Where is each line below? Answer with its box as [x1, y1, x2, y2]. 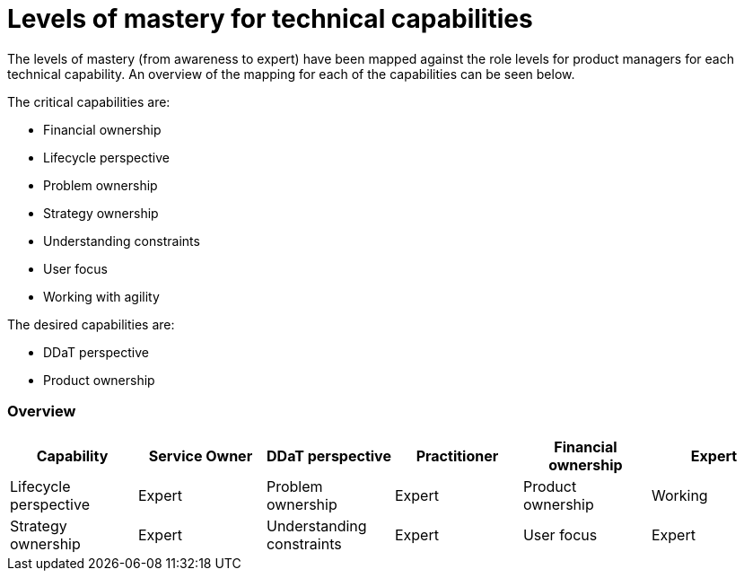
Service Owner [148, 446, 253, 465]
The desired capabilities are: [7, 316, 175, 332]
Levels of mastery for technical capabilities [7, 4, 533, 34]
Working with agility [43, 288, 160, 304]
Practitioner [416, 446, 499, 465]
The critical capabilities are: [7, 93, 171, 109]
